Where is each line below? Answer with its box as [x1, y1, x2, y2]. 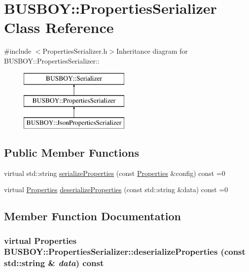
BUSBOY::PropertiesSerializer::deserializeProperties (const [4, 245, 246, 258]
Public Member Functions [4, 144, 139, 160]
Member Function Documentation [4, 208, 181, 224]
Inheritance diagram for [116, 46, 188, 56]
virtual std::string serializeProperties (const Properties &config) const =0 [4, 168, 225, 178]
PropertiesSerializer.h [42, 46, 107, 56]
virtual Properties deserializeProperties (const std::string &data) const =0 [4, 184, 228, 195]
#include [4, 46, 32, 56]
